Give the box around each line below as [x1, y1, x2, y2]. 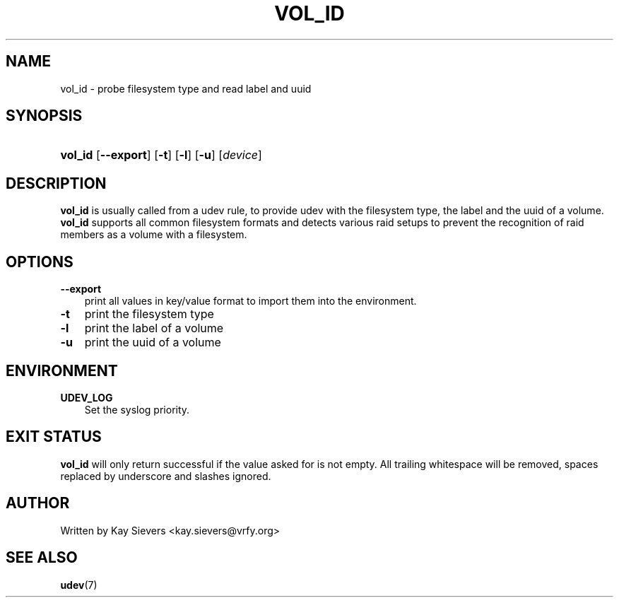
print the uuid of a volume [84, 335, 221, 350]
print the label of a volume [84, 321, 224, 336]
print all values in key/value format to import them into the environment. [84, 295, 417, 308]
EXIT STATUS [6, 428, 102, 446]
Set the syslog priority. [84, 403, 190, 416]
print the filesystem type [84, 307, 214, 322]
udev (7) [60, 578, 98, 591]
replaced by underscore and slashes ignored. [60, 469, 271, 482]
